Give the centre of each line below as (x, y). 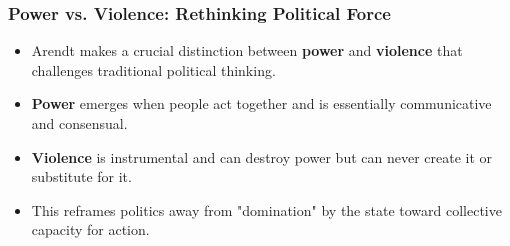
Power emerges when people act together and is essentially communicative (261, 103)
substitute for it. (81, 176)
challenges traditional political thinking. (153, 69)
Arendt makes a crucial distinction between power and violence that (247, 50)
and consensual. (79, 123)
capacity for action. (90, 229)
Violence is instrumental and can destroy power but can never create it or (262, 156)
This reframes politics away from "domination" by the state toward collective (266, 209)
